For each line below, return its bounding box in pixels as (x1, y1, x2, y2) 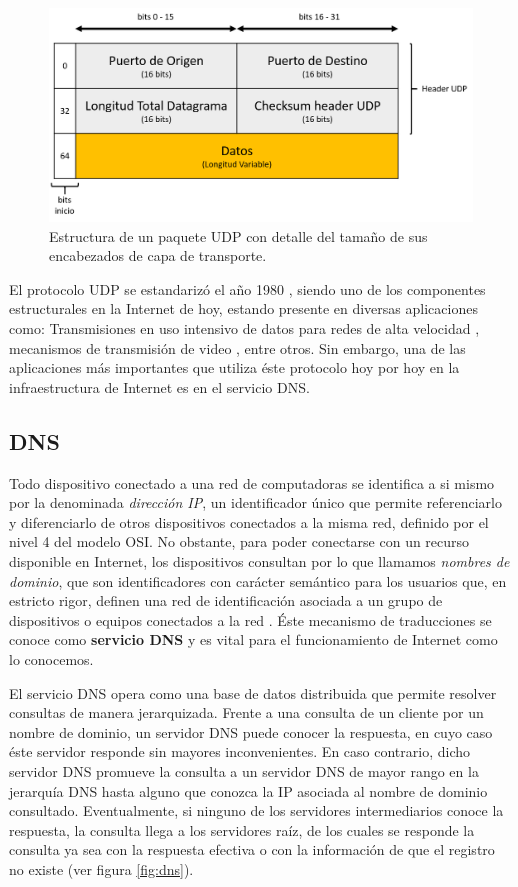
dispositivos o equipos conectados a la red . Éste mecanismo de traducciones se (9, 609, 492, 630)
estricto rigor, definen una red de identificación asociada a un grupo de (9, 590, 443, 611)
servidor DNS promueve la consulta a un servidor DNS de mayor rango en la (9, 760, 479, 781)
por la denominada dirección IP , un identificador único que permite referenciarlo (9, 492, 502, 513)
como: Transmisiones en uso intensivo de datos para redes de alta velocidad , (9, 318, 480, 339)
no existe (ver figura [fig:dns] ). (9, 858, 194, 879)
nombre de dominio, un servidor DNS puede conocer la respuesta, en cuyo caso (9, 721, 493, 742)
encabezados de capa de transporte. (49, 245, 267, 266)
